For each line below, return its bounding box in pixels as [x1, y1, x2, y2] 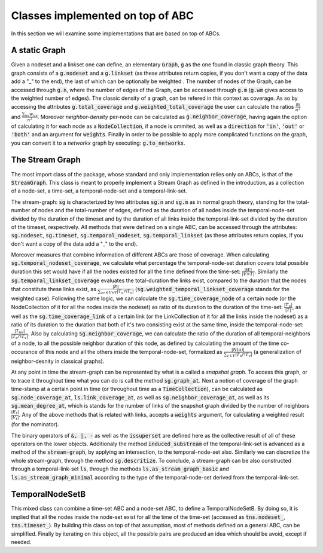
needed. [11, 539, 32, 546]
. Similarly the [254, 268, 288, 275]
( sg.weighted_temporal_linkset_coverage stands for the [135, 285, 290, 292]
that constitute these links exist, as [11, 285, 97, 292]
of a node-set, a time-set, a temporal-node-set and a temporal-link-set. [11, 187, 188, 194]
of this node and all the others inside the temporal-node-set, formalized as [39, 349, 223, 356]
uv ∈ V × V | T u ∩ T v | [100, 289, 134, 295]
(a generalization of [253, 349, 301, 356]
